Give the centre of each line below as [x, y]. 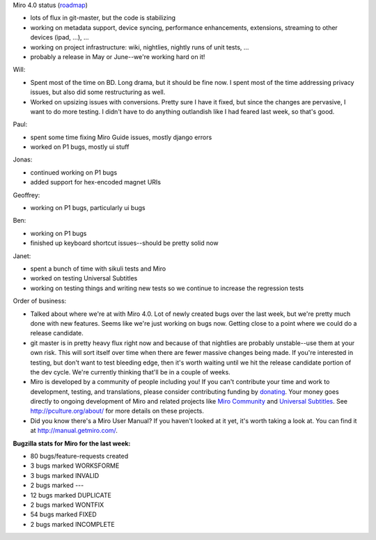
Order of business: [40, 301]
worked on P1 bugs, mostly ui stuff [80, 147]
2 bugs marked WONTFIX [67, 505]
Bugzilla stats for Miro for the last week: [72, 443]
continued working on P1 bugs [74, 172]
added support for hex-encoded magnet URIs [96, 182]
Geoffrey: [26, 195]
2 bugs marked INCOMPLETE [72, 524]
